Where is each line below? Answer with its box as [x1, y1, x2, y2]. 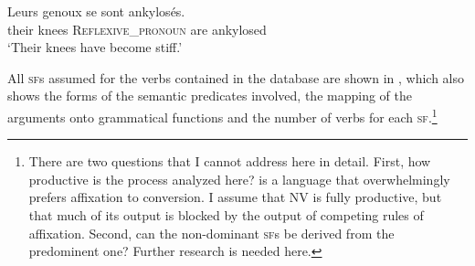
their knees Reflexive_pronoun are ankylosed [7, 19, 267, 38]
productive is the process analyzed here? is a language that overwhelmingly [28, 169, 450, 188]
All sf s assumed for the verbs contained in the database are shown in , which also [7, 68, 464, 87]
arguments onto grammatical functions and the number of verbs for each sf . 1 [7, 104, 438, 126]
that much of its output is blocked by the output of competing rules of [28, 206, 424, 224]
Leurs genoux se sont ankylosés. [7, 2, 185, 20]
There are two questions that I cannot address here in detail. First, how [28, 152, 431, 171]
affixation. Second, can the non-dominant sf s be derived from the [28, 223, 395, 242]
